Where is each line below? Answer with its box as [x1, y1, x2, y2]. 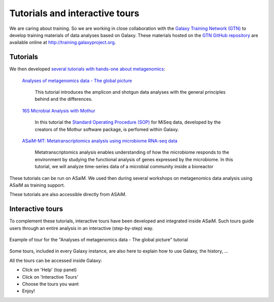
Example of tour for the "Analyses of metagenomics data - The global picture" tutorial [9, 237, 188, 243]
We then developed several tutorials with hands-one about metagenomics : [9, 66, 165, 72]
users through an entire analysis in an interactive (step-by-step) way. [9, 225, 154, 231]
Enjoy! [22, 288, 36, 294]
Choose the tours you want [22, 281, 79, 287]
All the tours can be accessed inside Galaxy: [9, 257, 102, 263]
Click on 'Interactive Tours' [22, 274, 79, 280]
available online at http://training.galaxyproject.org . [9, 40, 116, 46]
